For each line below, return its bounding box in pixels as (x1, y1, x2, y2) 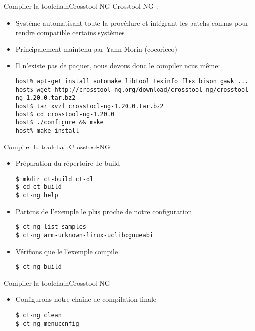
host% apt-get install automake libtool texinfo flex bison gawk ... (15, 77, 249, 85)
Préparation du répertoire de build (15, 158, 120, 168)
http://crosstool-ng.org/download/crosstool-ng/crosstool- (54, 86, 252, 93)
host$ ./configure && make (15, 119, 104, 126)
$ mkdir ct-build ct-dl (15, 175, 94, 183)
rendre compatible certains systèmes (15, 27, 125, 37)
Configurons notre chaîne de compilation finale (15, 294, 157, 304)
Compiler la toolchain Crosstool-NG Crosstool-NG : (4, 1, 158, 11)
